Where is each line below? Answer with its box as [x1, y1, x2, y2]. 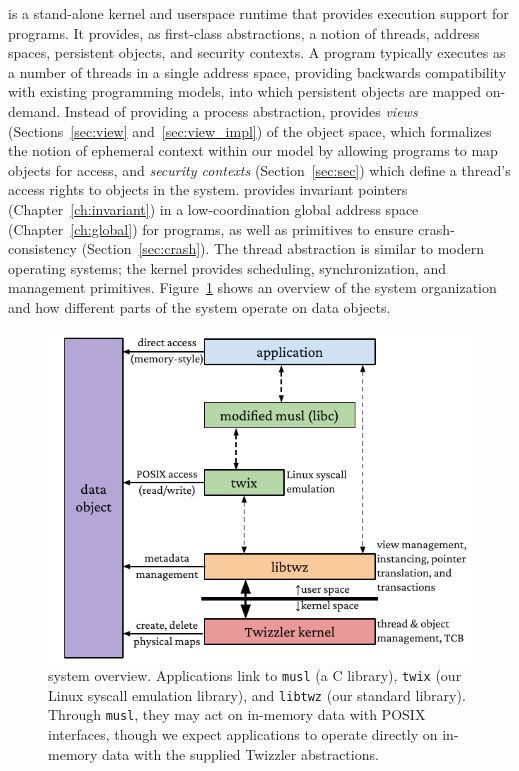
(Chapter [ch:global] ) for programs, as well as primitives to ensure [8, 218, 414, 239]
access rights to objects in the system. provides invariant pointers [8, 179, 408, 200]
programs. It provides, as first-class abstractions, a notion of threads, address [8, 22, 480, 43]
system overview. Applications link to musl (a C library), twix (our [48, 665, 462, 686]
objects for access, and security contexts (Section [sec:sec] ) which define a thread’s [8, 159, 511, 180]
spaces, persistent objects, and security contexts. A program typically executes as [8, 42, 506, 63]
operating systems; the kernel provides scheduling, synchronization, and [8, 257, 447, 278]
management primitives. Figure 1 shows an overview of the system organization [8, 277, 497, 298]
